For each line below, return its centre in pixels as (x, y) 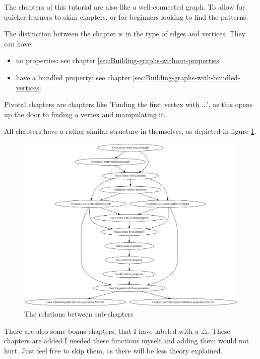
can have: (19, 43)
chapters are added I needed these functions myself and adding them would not (127, 341)
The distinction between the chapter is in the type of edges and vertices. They (125, 34)
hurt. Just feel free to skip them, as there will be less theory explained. (113, 350)
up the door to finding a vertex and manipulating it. (85, 114)
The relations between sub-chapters (79, 313)
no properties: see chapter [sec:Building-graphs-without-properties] (118, 60)
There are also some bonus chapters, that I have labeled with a (102, 330)
